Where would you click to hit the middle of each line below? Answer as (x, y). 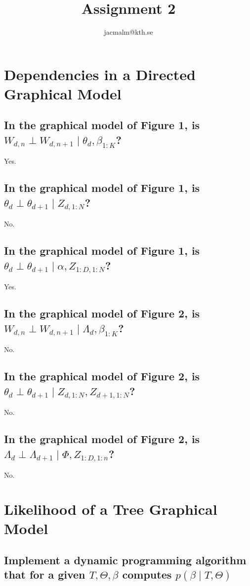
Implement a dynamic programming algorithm (125, 560)
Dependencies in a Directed (100, 74)
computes (147, 574)
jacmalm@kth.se (128, 32)
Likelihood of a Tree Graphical (111, 509)
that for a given (45, 574)
